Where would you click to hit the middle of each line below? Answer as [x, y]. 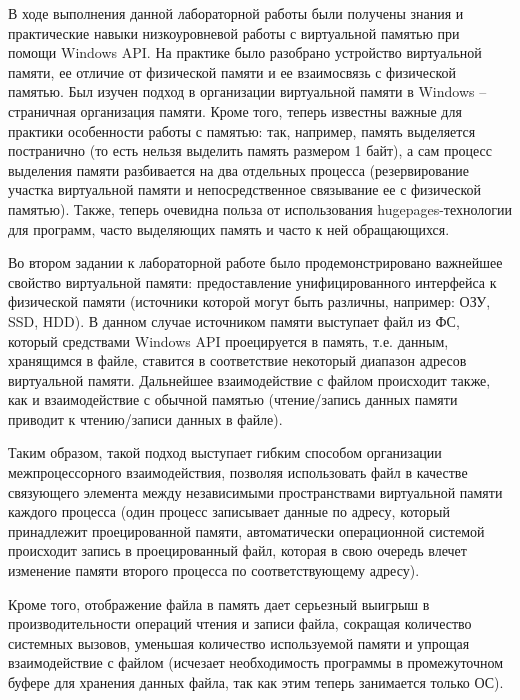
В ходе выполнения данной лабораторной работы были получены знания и [236, 13]
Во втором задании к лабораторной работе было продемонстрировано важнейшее [255, 262]
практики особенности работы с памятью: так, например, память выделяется [242, 130]
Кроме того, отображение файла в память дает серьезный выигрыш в [219, 603]
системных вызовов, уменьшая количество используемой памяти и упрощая [239, 642]
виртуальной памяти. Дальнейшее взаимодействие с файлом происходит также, [249, 379]
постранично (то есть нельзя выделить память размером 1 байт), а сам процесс [250, 150]
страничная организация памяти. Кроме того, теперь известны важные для [235, 110]
